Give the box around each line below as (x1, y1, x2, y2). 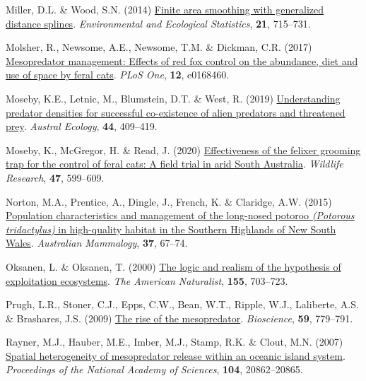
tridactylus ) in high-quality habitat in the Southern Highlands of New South (6, 221, 336, 236)
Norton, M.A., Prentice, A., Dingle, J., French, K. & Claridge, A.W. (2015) (6, 194, 332, 209)
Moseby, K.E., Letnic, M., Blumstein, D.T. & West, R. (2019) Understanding (6, 90, 341, 105)
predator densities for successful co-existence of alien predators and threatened (6, 105, 346, 119)
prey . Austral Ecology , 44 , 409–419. (6, 119, 158, 134)
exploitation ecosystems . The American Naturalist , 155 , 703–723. (6, 273, 288, 288)
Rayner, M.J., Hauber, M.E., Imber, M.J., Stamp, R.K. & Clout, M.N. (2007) (6, 334, 343, 349)
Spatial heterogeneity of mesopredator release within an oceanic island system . (6, 348, 346, 363)
